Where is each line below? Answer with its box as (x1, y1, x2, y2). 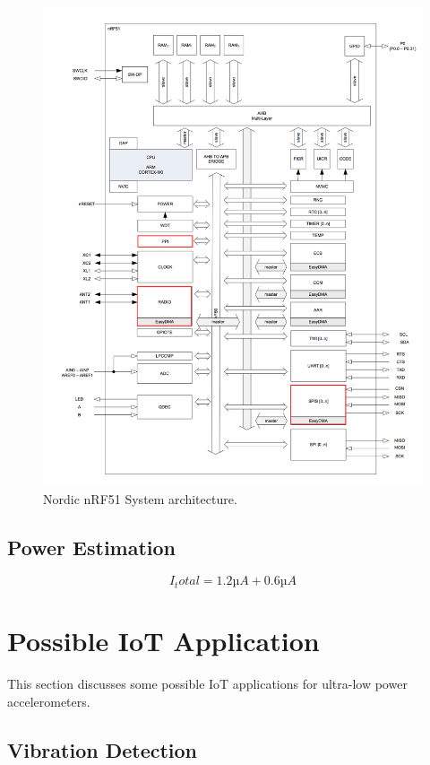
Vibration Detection (7, 735, 198, 763)
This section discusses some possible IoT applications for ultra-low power (7, 674, 408, 692)
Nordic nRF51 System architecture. (43, 489, 237, 508)
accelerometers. (7, 691, 90, 710)
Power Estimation (7, 533, 176, 561)
